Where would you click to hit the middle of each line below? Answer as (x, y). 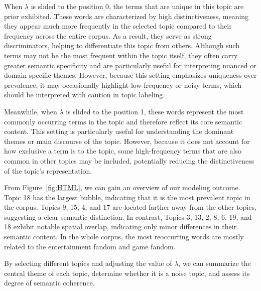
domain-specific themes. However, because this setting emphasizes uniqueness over (130, 75)
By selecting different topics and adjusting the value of (88, 263)
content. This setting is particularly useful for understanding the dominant (119, 131)
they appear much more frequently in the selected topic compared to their (118, 26)
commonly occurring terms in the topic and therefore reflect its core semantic (123, 121)
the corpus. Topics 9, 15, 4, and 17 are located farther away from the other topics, (130, 207)
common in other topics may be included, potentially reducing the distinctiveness (129, 160)
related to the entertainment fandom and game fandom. (90, 246)
